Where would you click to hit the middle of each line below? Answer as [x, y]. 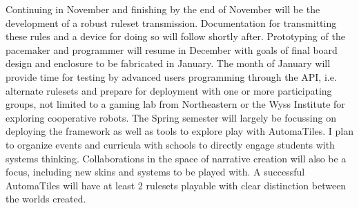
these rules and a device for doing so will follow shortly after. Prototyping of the [175, 36]
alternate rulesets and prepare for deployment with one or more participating [169, 90]
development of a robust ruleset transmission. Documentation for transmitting [171, 22]
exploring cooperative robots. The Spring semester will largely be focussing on [171, 117]
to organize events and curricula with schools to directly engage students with [170, 144]
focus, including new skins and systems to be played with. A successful [155, 172]
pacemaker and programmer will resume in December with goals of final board [172, 49]
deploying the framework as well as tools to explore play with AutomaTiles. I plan [180, 131]
